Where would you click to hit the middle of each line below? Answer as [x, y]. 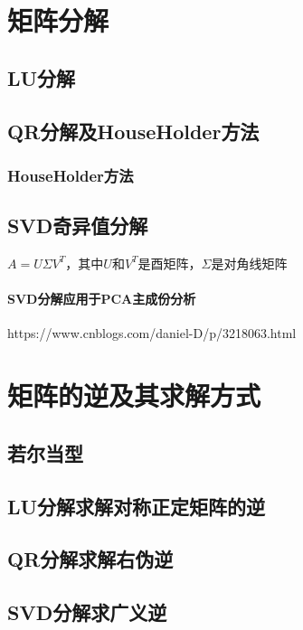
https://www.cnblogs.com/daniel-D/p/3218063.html [152, 333]
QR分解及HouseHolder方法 [133, 131]
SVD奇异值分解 [78, 226]
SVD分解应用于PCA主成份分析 [102, 299]
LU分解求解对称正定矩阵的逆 [137, 506]
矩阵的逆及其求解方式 [134, 395]
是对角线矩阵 [249, 263]
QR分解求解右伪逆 [90, 559]
